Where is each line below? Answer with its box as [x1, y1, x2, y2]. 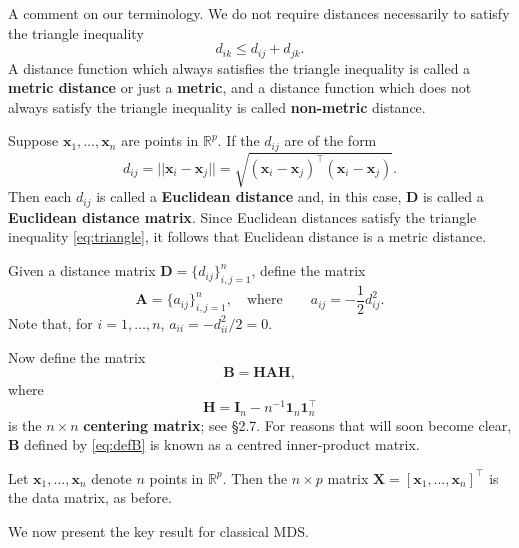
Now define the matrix [8, 346, 146, 367]
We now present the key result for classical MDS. [8, 521, 309, 542]
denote [91, 467, 132, 488]
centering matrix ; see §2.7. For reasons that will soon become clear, [83, 414, 512, 435]
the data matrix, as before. [8, 487, 172, 508]
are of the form [284, 130, 377, 151]
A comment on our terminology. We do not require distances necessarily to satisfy [8, 3, 510, 23]
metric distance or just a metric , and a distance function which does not [8, 77, 472, 98]
